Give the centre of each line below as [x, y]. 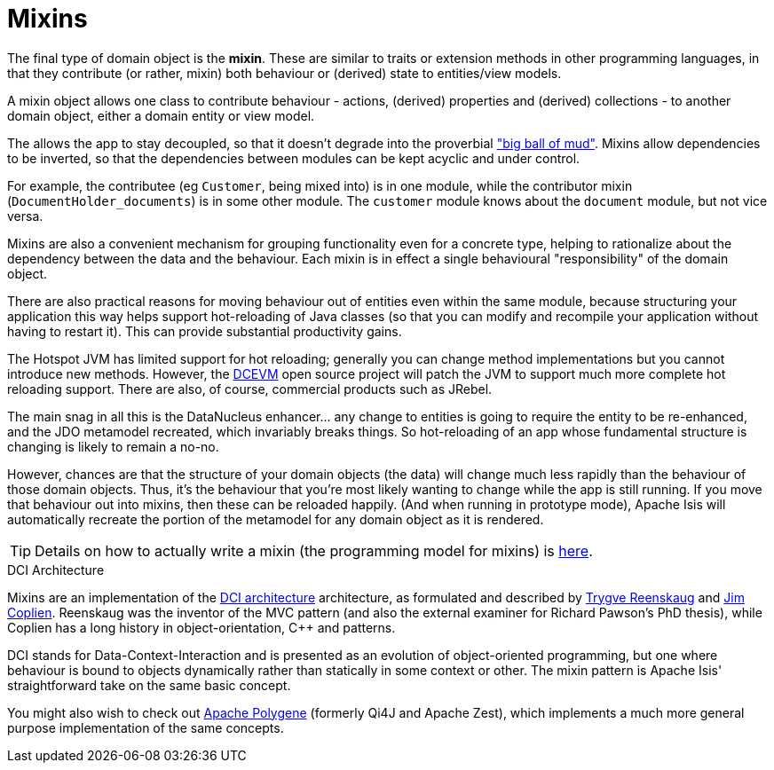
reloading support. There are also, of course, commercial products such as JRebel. [250, 389]
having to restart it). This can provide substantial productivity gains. [205, 331]
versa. [25, 216]
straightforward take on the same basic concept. [149, 685]
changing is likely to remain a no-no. [113, 446]
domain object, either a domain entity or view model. [161, 115]
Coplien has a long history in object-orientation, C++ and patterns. [201, 627]
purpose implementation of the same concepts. [146, 727]
